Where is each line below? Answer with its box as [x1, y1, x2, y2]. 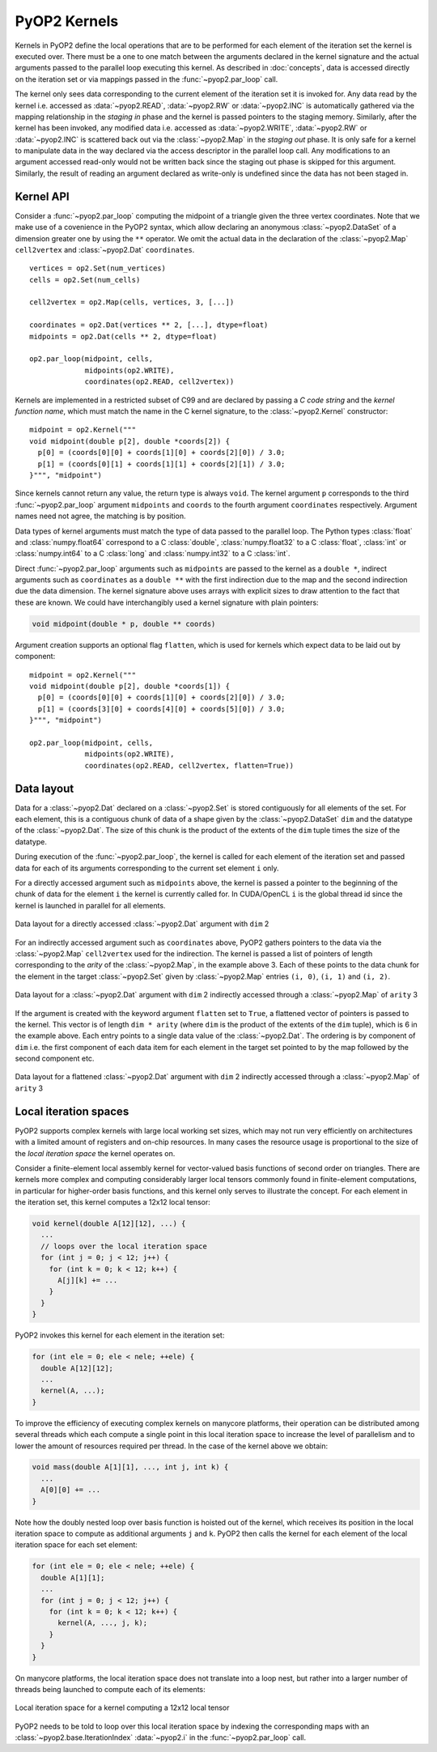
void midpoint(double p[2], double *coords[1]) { [29, 682, 231, 691]
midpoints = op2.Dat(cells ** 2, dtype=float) [29, 332, 218, 341]
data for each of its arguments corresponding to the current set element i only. [15, 863, 279, 873]
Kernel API [15, 189, 70, 203]
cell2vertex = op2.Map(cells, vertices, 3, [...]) [29, 298, 235, 307]
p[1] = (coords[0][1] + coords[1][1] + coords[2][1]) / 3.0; [37, 459, 286, 469]
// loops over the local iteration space [40, 1241, 208, 1251]
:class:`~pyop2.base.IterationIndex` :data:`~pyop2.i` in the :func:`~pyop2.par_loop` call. [15, 1733, 307, 1742]
